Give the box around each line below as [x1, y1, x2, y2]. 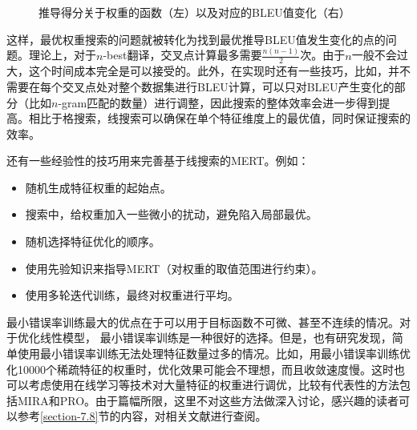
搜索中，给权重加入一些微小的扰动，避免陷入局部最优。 [25, 206, 318, 223]
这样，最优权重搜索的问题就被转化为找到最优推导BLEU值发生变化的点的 [6, 30, 386, 47]
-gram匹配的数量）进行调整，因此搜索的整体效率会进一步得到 [58, 94, 379, 111]
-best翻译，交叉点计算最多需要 [103, 46, 262, 63]
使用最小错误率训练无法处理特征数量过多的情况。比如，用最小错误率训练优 [17, 345, 411, 362]
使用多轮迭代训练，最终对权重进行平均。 [25, 287, 239, 303]
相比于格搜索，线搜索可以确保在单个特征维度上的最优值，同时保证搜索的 [28, 110, 411, 127]
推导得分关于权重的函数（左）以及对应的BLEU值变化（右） [38, 4, 350, 20]
